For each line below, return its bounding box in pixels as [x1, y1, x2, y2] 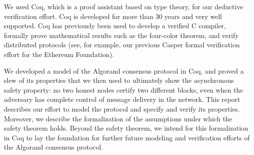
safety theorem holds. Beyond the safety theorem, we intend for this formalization [4, 123, 249, 133]
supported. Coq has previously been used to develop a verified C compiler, [4, 20, 226, 31]
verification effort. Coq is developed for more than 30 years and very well [4, 11, 222, 21]
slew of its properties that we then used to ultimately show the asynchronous [4, 75, 234, 85]
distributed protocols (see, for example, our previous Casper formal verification [4, 39, 240, 50]
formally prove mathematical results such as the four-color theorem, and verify [4, 30, 239, 40]
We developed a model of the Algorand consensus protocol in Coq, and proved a [4, 65, 244, 76]
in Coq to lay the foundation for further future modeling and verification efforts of [4, 132, 250, 142]
